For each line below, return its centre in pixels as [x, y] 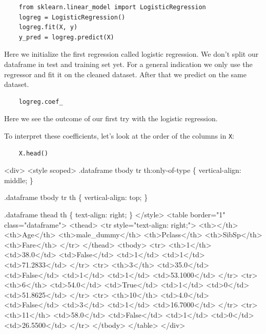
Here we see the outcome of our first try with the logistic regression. [111, 118]
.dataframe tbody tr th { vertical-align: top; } [76, 197]
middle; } [19, 180]
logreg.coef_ [41, 102]
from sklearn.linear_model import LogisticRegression [112, 7]
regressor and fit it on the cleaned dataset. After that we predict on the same [125, 74]
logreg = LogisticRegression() [72, 17]
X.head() [33, 153]
